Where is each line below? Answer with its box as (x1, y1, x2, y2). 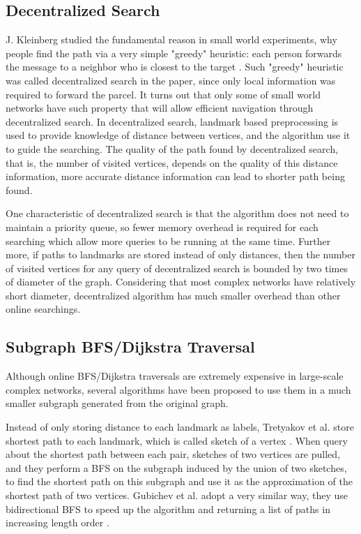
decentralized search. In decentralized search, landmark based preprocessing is (6, 114, 339, 128)
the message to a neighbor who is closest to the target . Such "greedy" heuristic (6, 59, 344, 74)
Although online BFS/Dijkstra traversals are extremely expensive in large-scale (6, 369, 344, 383)
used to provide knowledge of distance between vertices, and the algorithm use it (6, 128, 351, 142)
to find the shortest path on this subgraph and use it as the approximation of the (6, 474, 353, 489)
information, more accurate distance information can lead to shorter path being (6, 169, 345, 184)
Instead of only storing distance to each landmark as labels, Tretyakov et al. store (6, 420, 354, 434)
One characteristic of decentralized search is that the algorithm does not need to (6, 206, 349, 221)
